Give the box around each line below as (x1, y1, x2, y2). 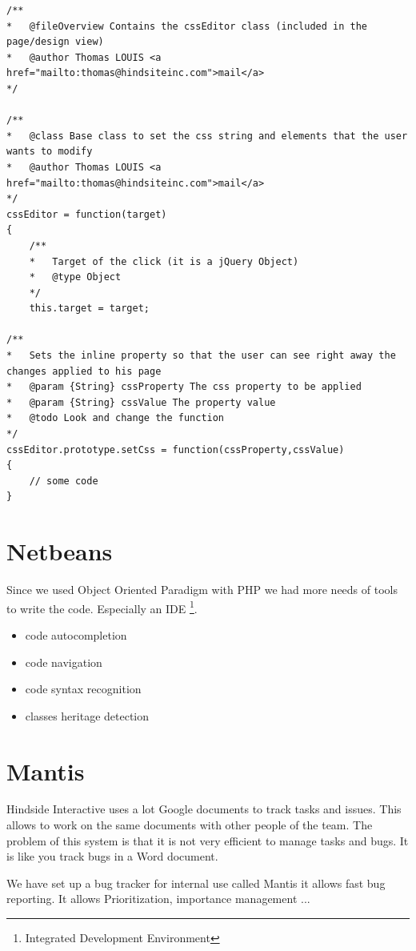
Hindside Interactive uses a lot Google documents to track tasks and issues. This (6, 801, 402, 817)
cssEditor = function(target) (6, 208, 167, 220)
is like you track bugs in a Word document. (6, 848, 218, 865)
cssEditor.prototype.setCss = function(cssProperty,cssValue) (6, 443, 345, 455)
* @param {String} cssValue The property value (6, 396, 276, 408)
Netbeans (6, 535, 113, 568)
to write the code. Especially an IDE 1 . (6, 597, 198, 616)
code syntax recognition (25, 680, 142, 697)
